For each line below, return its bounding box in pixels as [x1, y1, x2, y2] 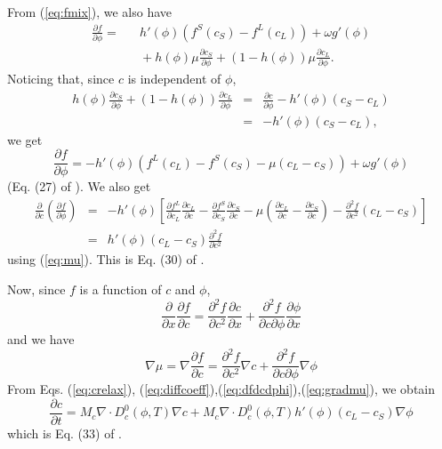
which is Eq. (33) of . [7, 423, 123, 442]
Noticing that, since [7, 69, 115, 87]
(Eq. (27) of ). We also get [7, 177, 151, 196]
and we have [7, 330, 75, 349]
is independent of [127, 69, 221, 87]
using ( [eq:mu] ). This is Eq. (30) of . [7, 250, 205, 269]
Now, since [7, 279, 66, 298]
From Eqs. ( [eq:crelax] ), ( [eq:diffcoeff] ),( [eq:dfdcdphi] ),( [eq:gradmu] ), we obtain [7, 380, 436, 398]
